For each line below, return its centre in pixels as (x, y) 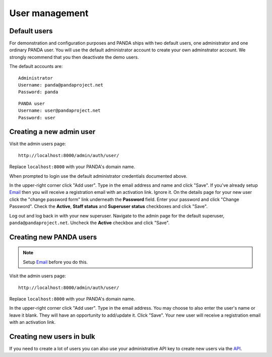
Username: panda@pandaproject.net (61, 85)
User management (49, 13)
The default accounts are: (36, 66)
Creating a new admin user (52, 132)
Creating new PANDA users (53, 237)
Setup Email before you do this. (55, 262)
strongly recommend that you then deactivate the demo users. (74, 57)
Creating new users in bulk (52, 337)
